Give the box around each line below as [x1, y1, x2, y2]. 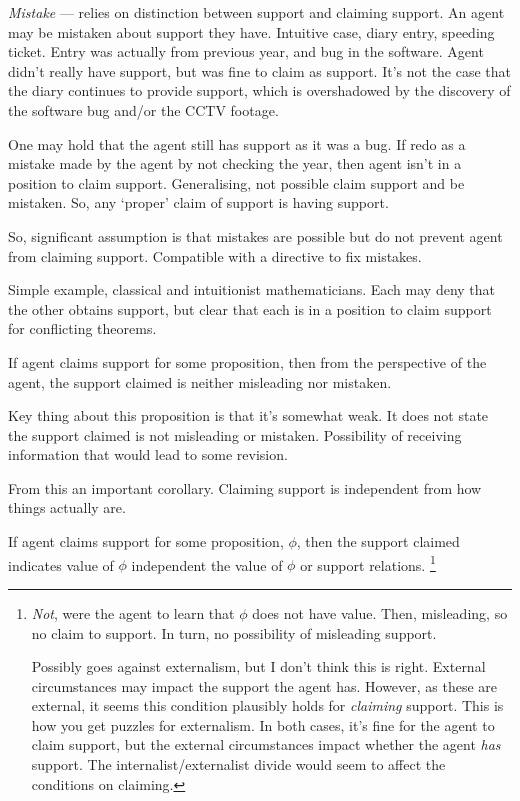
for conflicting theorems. [8, 318, 157, 339]
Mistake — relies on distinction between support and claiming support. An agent [8, 2, 505, 22]
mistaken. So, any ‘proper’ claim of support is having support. [8, 192, 389, 213]
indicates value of [8, 554, 114, 575]
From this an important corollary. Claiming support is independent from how [8, 477, 482, 498]
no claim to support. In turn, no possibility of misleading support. [31, 622, 437, 643]
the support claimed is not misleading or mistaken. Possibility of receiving [8, 424, 462, 445]
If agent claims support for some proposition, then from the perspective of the [8, 351, 487, 372]
